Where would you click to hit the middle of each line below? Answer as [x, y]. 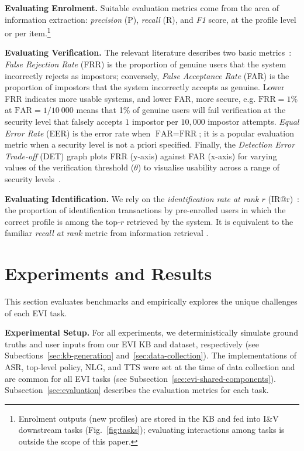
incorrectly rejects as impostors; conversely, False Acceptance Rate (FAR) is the [147, 75]
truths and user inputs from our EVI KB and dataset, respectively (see [132, 344]
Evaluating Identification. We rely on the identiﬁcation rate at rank [132, 198]
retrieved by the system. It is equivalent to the [210, 221]
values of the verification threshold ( [70, 167]
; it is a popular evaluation [246, 133]
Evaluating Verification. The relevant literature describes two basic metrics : [148, 52]
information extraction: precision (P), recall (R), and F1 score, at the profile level [151, 19]
